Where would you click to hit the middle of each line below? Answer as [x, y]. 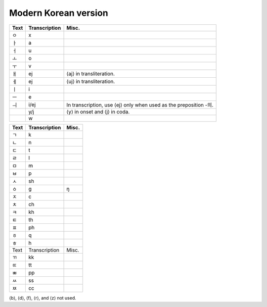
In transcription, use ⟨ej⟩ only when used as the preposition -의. [140, 105]
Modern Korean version [59, 13]
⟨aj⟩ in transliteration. [91, 73]
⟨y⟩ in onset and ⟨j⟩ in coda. [98, 111]
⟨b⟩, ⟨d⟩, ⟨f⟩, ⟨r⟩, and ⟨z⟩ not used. [43, 298]
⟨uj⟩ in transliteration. [91, 81]
